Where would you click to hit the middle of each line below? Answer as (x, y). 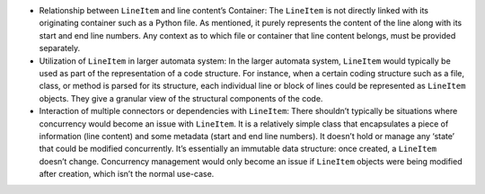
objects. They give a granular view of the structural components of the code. (181, 98)
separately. (60, 48)
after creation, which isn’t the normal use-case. (127, 174)
